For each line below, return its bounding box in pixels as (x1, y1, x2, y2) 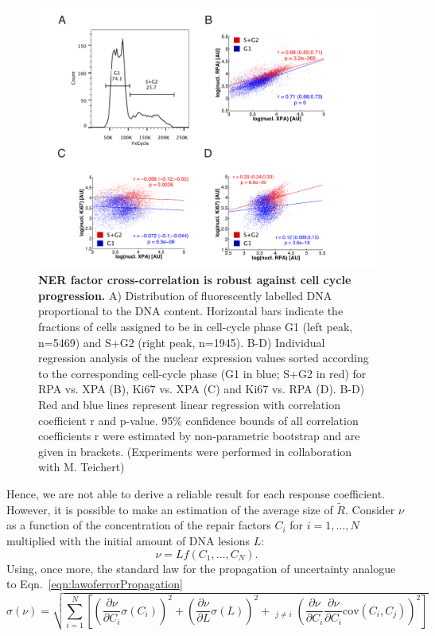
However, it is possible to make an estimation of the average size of (6, 501, 333, 517)
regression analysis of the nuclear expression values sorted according (38, 349, 369, 366)
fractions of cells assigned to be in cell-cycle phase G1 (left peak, (38, 318, 353, 334)
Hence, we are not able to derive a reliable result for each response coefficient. (6, 485, 385, 501)
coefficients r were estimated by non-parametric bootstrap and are (38, 427, 360, 444)
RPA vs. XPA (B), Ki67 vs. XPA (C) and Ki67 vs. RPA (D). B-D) (38, 380, 365, 397)
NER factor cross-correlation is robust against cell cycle (38, 271, 351, 288)
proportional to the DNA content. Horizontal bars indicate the (38, 302, 344, 319)
